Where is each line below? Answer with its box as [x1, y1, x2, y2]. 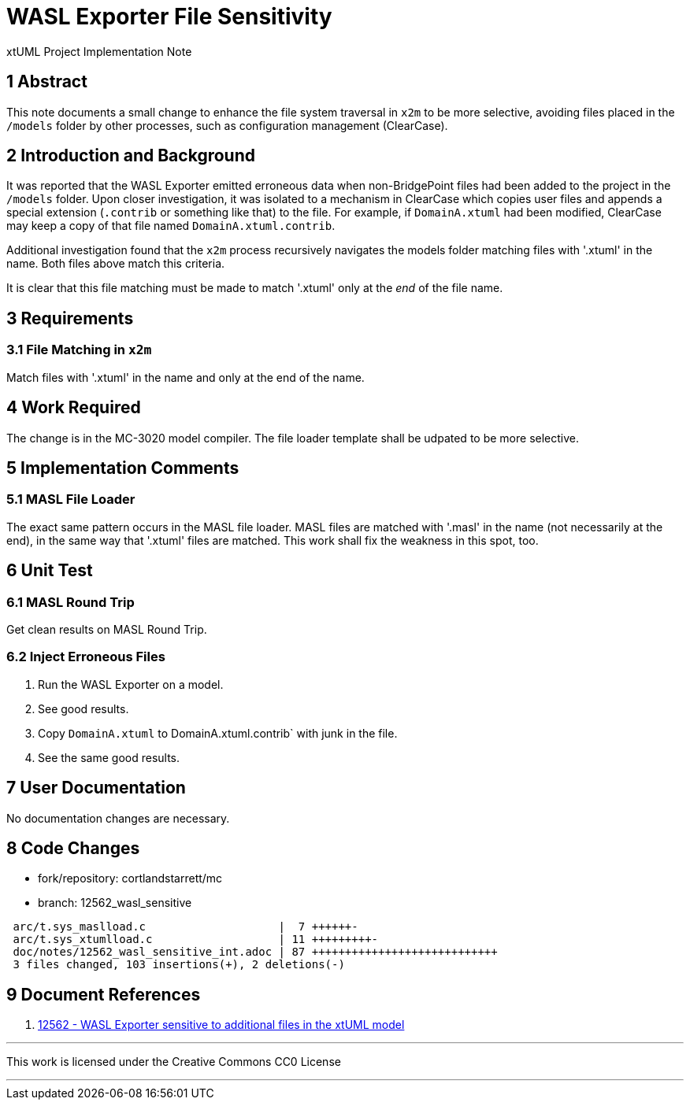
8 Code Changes [6, 838, 140, 858]
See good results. [38, 701, 129, 716]
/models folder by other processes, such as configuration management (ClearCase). [6, 118, 448, 132]
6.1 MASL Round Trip [6, 594, 135, 610]
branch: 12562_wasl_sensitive [38, 896, 192, 910]
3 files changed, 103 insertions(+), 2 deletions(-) [13, 958, 345, 971]
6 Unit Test [6, 560, 93, 581]
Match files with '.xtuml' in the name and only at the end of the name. [6, 370, 365, 384]
